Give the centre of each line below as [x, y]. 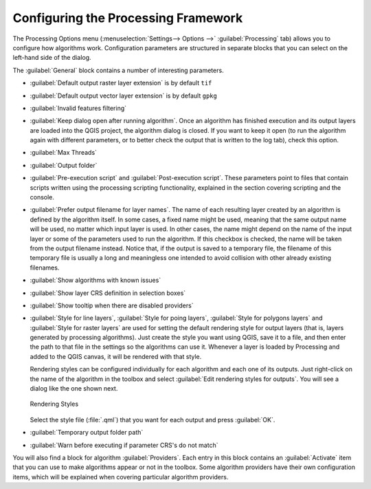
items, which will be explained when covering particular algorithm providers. [121, 477]
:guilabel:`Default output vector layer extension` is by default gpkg [124, 96]
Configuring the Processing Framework [128, 18]
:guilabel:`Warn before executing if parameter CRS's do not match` [124, 445]
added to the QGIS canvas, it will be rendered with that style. [116, 356]
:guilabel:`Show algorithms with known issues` [95, 280]
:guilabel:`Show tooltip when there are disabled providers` [112, 305]
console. [42, 197]
